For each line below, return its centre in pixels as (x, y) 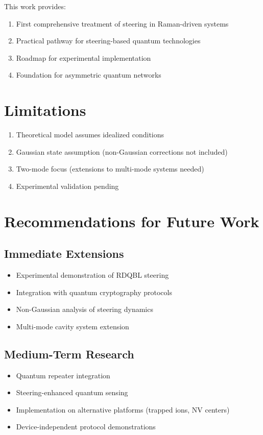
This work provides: (35, 6)
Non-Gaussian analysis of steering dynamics (85, 309)
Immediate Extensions (64, 253)
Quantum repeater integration (63, 375)
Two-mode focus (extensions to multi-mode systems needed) (110, 169)
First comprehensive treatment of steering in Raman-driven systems (122, 23)
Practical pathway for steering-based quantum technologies (108, 41)
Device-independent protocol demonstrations (86, 427)
